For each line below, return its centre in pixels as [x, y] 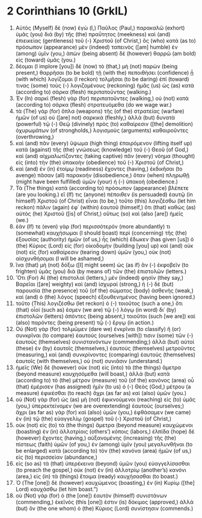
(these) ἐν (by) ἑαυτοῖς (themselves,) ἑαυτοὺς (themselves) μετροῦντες [106, 348]
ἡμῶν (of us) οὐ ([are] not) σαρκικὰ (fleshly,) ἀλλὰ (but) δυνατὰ [95, 117]
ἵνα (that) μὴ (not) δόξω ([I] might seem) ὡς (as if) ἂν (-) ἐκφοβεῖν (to [102, 265]
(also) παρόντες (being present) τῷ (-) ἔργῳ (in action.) [84, 322]
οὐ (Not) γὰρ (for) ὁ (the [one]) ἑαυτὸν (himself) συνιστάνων [91, 495]
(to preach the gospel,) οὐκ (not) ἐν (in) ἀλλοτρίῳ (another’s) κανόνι [101, 470]
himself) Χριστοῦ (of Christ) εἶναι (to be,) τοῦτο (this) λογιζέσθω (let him [106, 201]
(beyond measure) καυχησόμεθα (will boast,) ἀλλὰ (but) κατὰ [93, 374]
